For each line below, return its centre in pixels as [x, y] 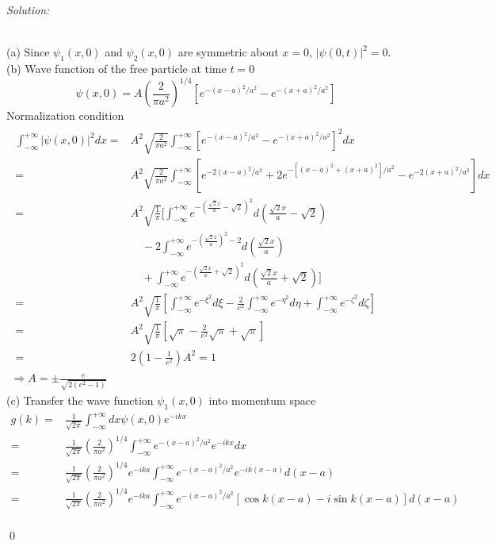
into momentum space [262, 400]
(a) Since [28, 52]
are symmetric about [228, 52]
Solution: [28, 10]
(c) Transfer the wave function [80, 400]
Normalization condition [65, 115]
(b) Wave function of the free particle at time [116, 68]
